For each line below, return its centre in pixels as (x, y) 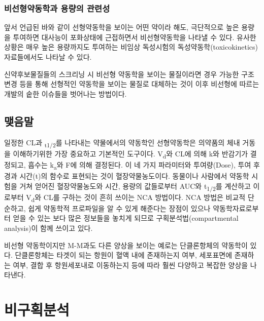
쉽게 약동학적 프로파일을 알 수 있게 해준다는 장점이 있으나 (119, 208)
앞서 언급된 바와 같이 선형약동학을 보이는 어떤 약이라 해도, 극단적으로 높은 (122, 27)
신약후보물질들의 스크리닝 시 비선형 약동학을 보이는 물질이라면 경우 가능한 (122, 74)
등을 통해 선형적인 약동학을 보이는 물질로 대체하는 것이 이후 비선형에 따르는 (139, 84)
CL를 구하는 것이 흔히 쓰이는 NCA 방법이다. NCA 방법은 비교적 (144, 197)
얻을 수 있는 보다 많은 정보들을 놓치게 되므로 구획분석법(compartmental (126, 218)
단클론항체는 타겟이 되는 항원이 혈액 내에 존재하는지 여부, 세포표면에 (124, 255)
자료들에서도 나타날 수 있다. (48, 57)
